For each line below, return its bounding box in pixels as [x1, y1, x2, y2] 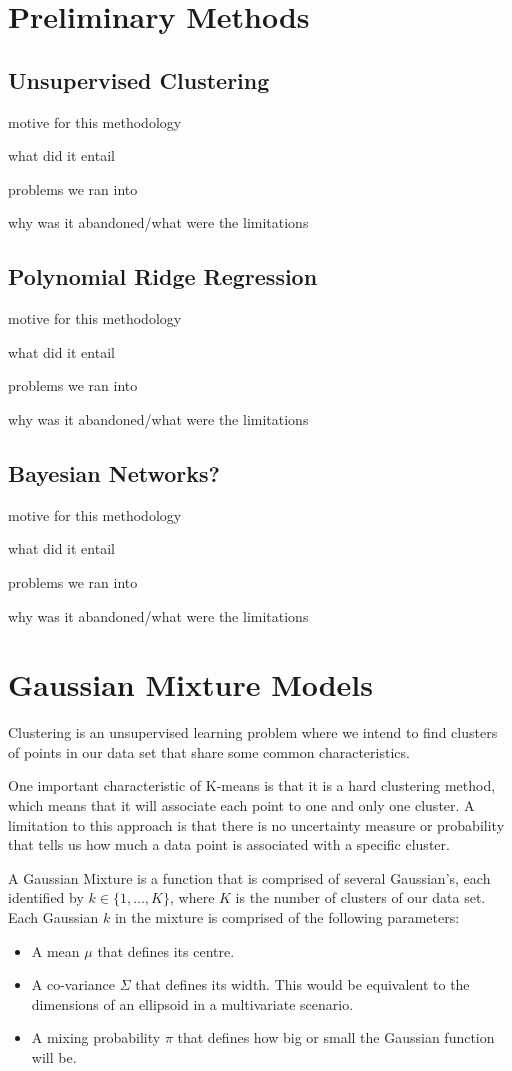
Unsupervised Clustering [8, 64, 270, 95]
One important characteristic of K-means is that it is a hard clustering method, [8, 775, 496, 796]
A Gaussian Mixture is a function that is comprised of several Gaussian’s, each [8, 867, 491, 888]
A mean [31, 940, 80, 961]
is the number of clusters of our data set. [235, 887, 486, 908]
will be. [31, 1046, 77, 1067]
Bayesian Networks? [8, 457, 220, 488]
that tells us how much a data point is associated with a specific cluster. [8, 834, 450, 855]
